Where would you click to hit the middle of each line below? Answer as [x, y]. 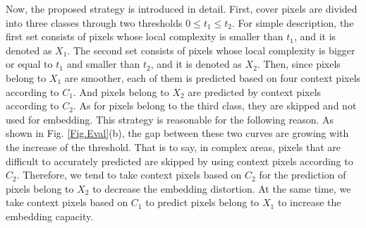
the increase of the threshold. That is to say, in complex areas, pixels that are [173, 146]
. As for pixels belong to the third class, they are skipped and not [215, 106]
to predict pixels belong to [202, 202]
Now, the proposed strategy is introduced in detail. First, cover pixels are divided [182, 8]
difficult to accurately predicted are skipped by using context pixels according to [179, 161]
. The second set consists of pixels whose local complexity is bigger [211, 50]
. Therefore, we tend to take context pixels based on [129, 175]
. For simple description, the [293, 22]
